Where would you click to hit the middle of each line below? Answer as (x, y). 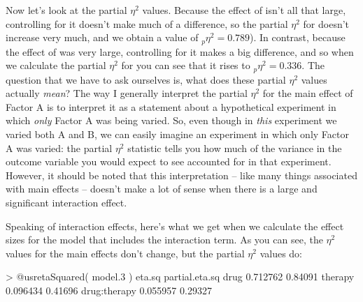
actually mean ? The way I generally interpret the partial (127, 93)
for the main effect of (308, 93)
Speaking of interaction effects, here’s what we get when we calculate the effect (175, 226)
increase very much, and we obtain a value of (102, 37)
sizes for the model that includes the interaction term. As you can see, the (164, 240)
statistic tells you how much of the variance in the (235, 148)
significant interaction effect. (66, 203)
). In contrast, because (298, 37)
